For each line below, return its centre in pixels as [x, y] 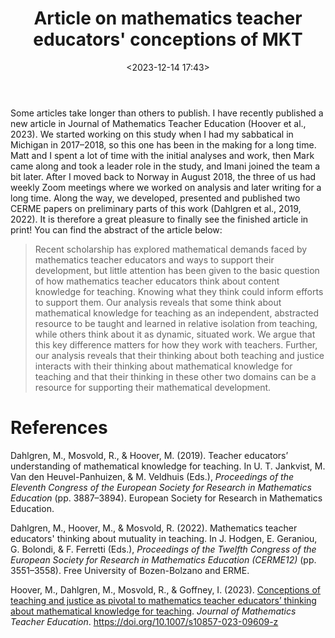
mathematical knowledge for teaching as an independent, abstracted [177, 313]
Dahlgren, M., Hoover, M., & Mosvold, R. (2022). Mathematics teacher [154, 528]
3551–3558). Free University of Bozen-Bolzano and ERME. [130, 570]
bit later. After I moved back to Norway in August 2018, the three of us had [163, 176]
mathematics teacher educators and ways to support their [154, 259]
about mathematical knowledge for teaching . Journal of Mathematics [153, 611]
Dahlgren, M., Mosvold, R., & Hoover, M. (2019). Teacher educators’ [149, 455]
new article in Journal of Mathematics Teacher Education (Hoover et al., [158, 123]
